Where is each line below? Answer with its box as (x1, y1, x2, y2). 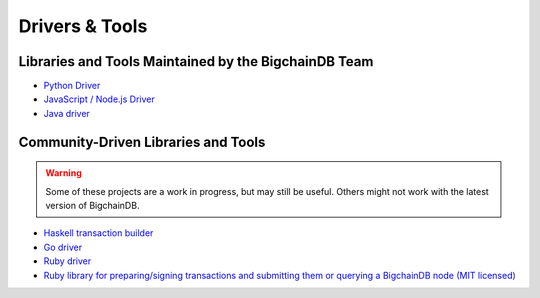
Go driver (43, 241, 83, 253)
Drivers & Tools (18, 15, 148, 37)
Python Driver (43, 80, 101, 92)
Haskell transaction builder (43, 227, 154, 239)
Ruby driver (43, 255, 92, 267)
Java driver (43, 107, 90, 119)
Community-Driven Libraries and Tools (18, 133, 266, 150)
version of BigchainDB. (45, 200, 140, 212)
